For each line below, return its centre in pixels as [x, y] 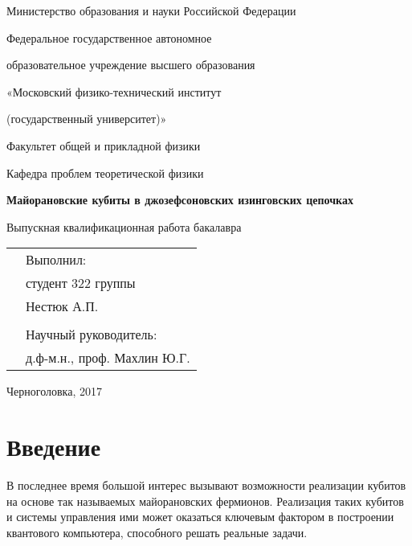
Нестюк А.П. [62, 306]
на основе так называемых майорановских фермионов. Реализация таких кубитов [205, 501]
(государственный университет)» [87, 119]
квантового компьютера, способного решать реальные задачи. [157, 532]
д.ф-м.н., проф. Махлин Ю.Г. [108, 358]
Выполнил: [56, 260]
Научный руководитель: [92, 335]
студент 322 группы [81, 283]
